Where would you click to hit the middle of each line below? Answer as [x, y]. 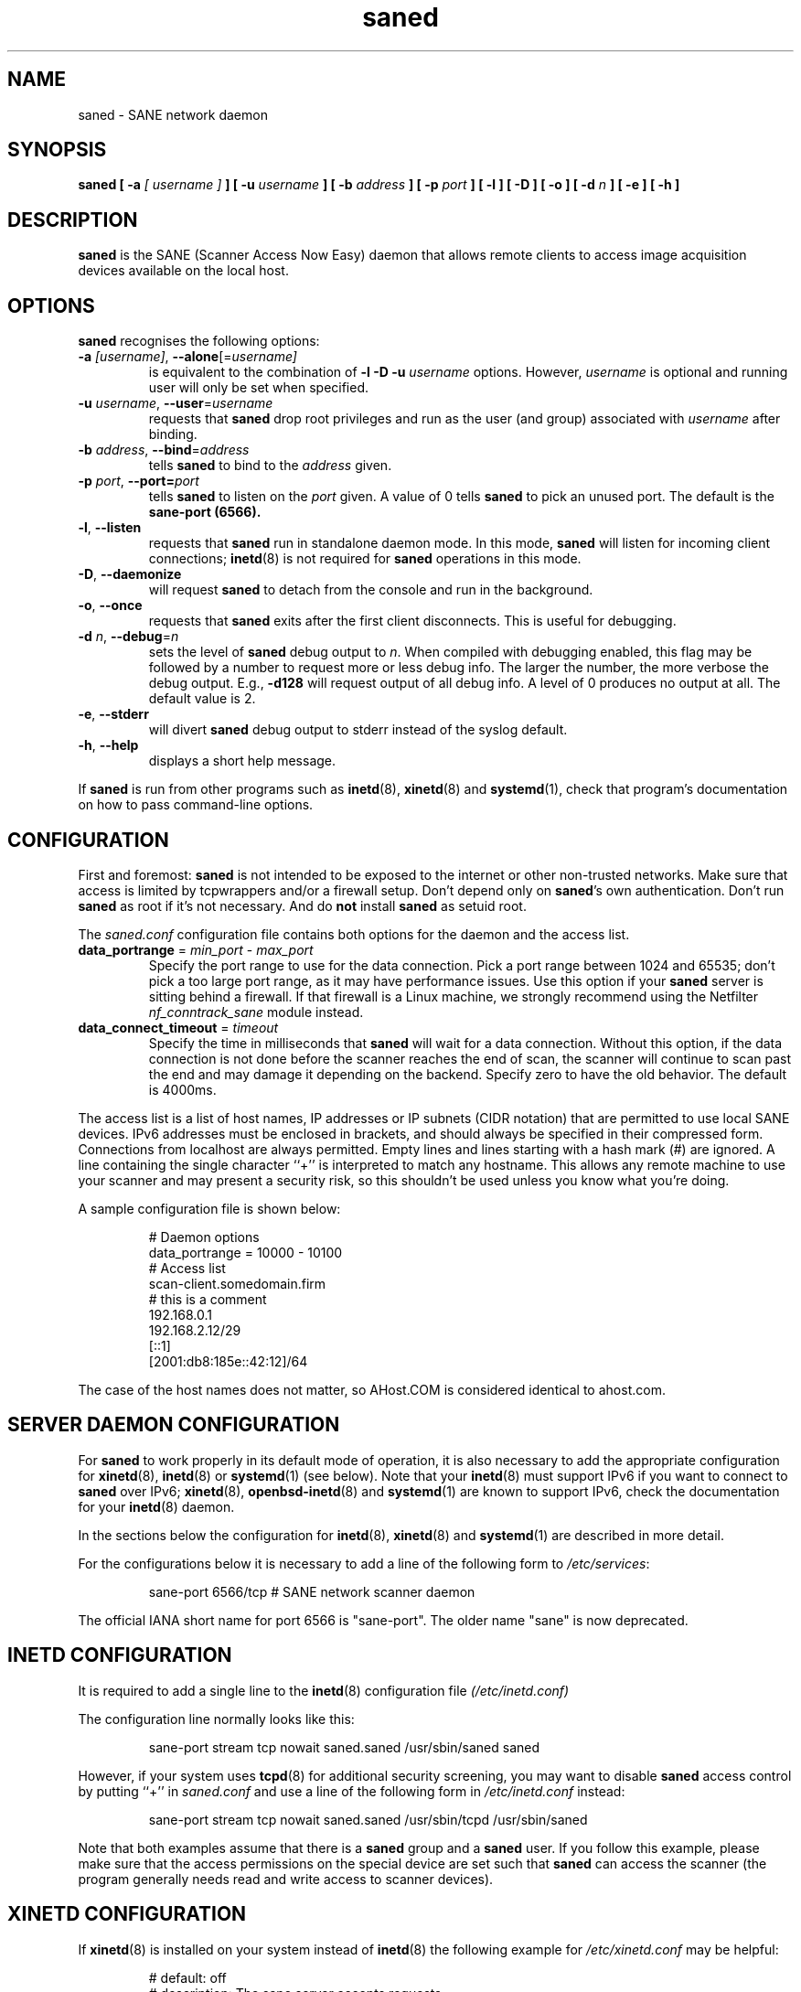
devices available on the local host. [183, 271]
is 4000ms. [182, 1089]
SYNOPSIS [57, 150]
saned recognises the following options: [199, 341]
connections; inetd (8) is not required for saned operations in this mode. [365, 559]
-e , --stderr [113, 714]
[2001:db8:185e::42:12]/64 [228, 1361]
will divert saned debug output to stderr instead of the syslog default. [358, 730]
